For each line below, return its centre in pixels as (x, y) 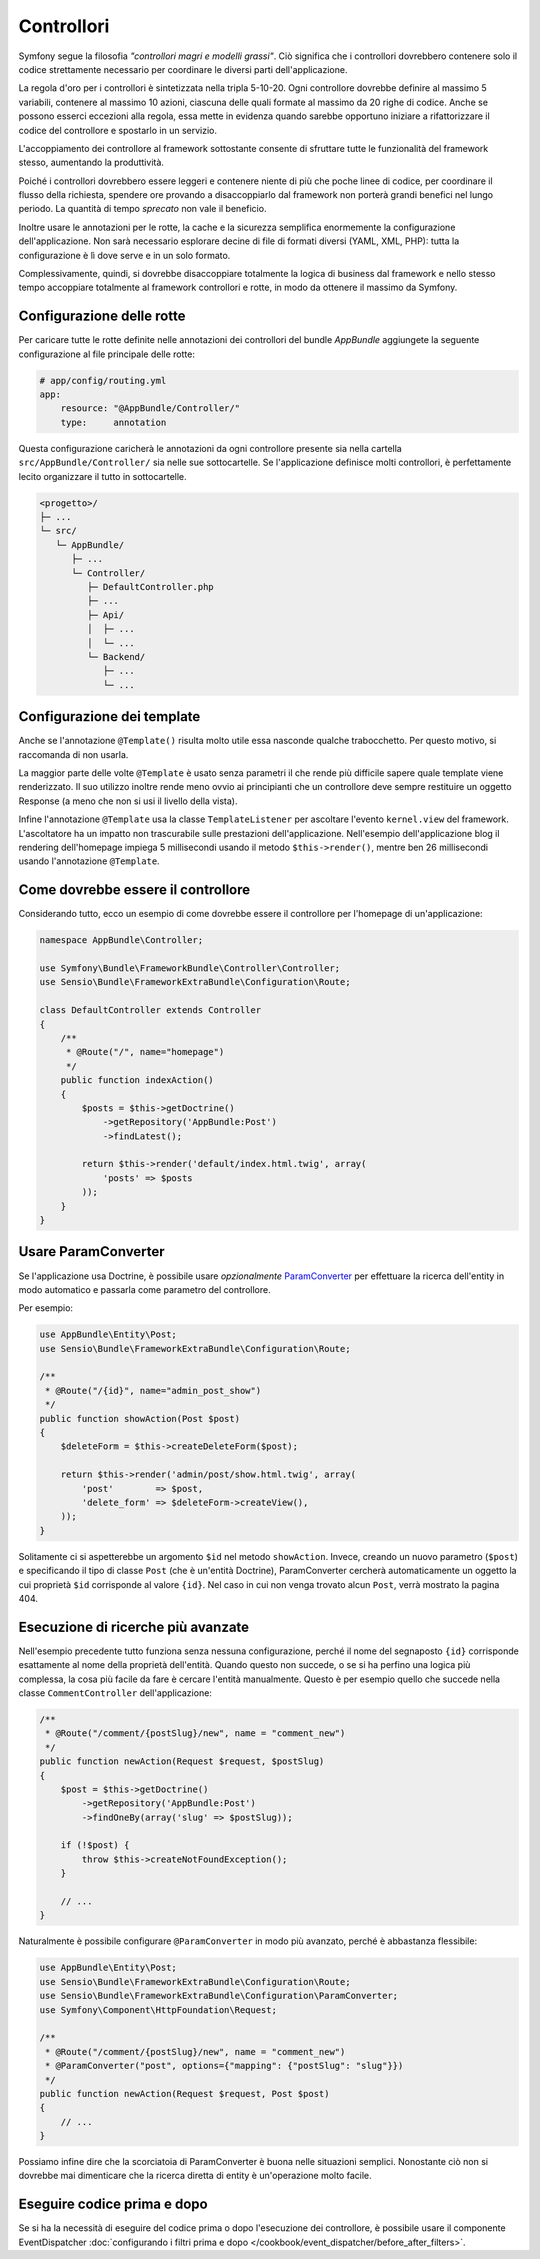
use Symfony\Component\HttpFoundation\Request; (158, 2009)
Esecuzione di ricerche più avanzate (134, 1626)
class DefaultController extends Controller (150, 1010)
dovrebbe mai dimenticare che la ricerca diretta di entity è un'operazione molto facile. (195, 2176)
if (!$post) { (95, 1845)
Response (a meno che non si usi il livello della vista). (128, 801)
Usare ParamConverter (91, 1251)
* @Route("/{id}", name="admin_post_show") (153, 1390)
